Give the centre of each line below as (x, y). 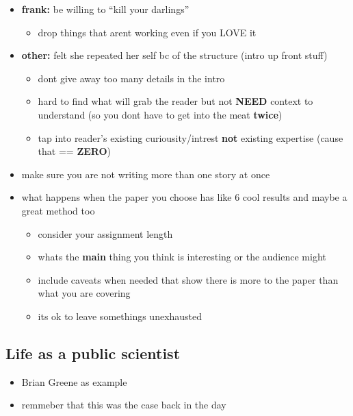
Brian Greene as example (74, 381)
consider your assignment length (105, 233)
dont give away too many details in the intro (131, 78)
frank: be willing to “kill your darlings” (105, 9)
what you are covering (84, 293)
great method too (58, 210)
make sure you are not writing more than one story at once (146, 174)
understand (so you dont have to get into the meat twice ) (160, 114)
